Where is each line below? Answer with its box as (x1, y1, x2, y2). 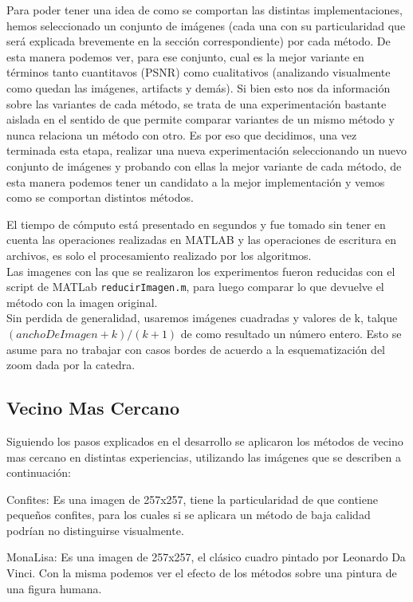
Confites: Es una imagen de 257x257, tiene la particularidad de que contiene (6, 490, 378, 507)
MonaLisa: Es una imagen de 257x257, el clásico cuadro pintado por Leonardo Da (6, 549, 406, 565)
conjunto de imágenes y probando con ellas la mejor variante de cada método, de (6, 157, 402, 174)
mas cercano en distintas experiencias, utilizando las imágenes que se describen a (6, 448, 401, 465)
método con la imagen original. (6, 293, 158, 310)
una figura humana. (6, 580, 102, 596)
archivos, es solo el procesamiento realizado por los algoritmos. (6, 246, 312, 263)
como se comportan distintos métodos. (6, 189, 194, 206)
